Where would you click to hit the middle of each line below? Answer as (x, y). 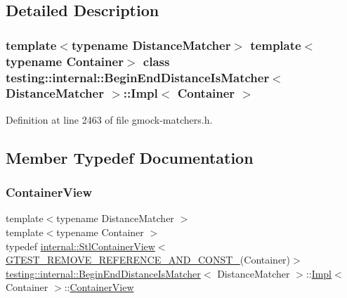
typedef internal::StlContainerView (80, 246)
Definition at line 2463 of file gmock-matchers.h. (109, 119)
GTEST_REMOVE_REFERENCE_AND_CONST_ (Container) (148, 260)
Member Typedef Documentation (130, 157)
